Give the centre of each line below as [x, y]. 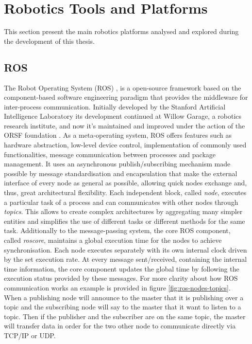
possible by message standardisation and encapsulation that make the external [121, 173]
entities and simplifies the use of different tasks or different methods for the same [125, 221]
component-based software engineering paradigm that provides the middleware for [126, 97]
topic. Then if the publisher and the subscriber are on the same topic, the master [125, 316]
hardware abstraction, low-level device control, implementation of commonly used [125, 145]
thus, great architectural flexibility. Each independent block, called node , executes [125, 192]
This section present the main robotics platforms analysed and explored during [121, 31]
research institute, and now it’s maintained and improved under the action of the [125, 125]
